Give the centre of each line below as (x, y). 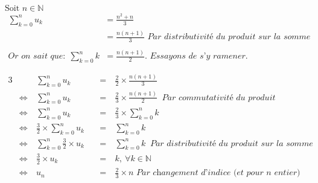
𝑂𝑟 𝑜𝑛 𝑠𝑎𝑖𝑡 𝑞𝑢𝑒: (37, 56)
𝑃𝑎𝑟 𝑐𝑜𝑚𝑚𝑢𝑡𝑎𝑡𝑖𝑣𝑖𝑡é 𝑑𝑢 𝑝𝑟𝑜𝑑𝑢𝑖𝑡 (219, 98)
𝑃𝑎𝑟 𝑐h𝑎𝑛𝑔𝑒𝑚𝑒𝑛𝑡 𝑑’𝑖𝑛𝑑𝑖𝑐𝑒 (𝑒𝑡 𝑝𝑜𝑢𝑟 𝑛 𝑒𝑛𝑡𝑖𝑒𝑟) (218, 173)
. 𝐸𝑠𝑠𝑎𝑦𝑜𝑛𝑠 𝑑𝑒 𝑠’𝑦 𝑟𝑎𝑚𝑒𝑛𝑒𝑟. (196, 56)
